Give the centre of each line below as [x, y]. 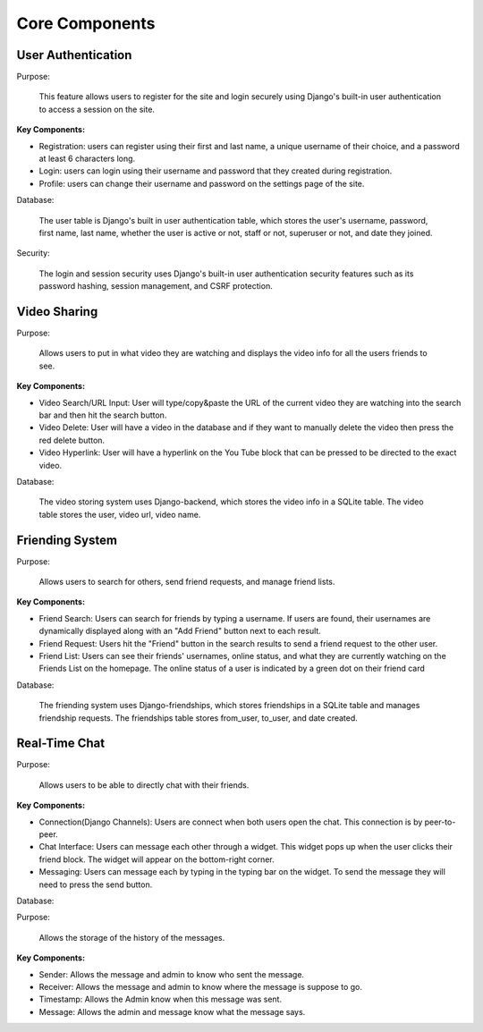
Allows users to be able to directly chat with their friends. [144, 785]
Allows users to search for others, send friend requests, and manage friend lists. [187, 582]
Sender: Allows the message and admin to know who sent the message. [171, 974]
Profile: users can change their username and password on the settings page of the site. [202, 183]
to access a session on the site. [97, 109]
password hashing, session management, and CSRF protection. [156, 286]
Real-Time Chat [61, 744]
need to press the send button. [96, 884]
